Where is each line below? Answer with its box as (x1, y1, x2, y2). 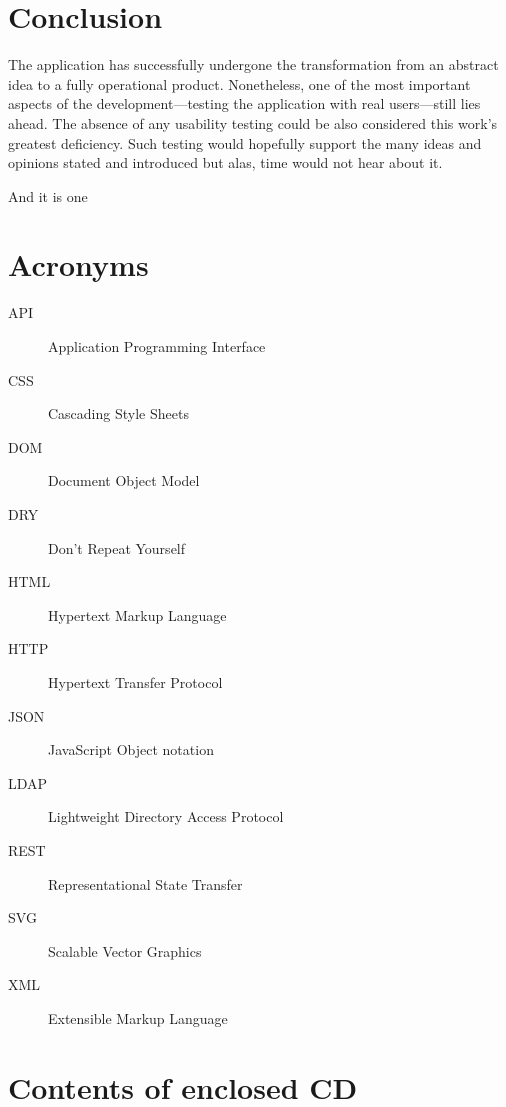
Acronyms (8, 244, 149, 285)
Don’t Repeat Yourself (48, 537, 186, 558)
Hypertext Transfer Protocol (48, 671, 223, 692)
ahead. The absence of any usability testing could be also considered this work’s (8, 112, 498, 133)
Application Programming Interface (48, 336, 266, 356)
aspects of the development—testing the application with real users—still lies (8, 93, 481, 114)
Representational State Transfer (48, 873, 243, 894)
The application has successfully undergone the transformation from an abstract (8, 54, 499, 75)
